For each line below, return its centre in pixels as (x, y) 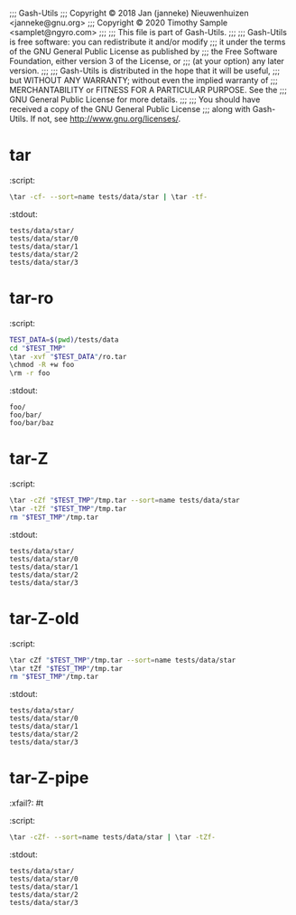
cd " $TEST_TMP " (38, 348)
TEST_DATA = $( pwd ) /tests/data (64, 340)
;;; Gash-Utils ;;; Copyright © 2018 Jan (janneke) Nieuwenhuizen (129, 13)
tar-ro (32, 298)
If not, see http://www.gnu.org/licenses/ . (106, 118)
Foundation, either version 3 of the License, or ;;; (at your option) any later (147, 61)
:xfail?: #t (27, 803)
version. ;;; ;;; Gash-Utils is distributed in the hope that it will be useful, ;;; (145, 71)
